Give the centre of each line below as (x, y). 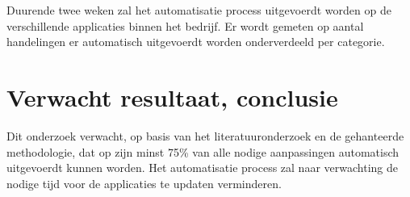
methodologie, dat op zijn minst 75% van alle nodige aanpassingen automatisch (203, 151)
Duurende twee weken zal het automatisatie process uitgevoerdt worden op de (199, 10)
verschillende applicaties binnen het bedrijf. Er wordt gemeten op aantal (185, 25)
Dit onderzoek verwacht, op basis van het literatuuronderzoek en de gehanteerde (205, 135)
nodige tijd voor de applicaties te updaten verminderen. (144, 183)
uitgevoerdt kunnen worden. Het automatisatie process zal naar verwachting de (202, 168)
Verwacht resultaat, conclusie (172, 96)
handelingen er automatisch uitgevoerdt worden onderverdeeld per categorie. (196, 42)
